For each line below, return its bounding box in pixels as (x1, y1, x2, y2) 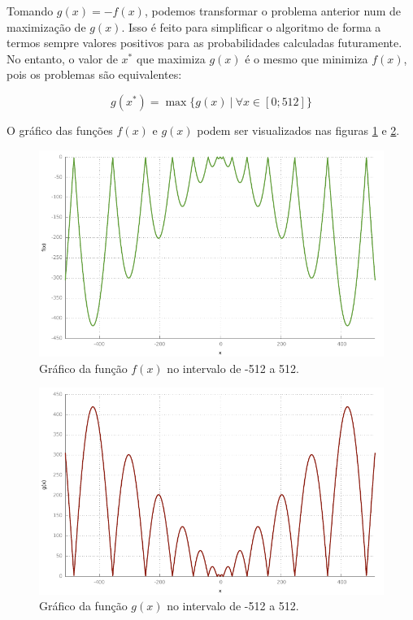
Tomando (7, 2, 54, 19)
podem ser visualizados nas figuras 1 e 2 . (197, 121, 400, 138)
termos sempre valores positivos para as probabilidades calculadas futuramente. (7, 34, 402, 51)
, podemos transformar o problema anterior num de (144, 2, 401, 19)
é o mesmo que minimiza (245, 50, 368, 67)
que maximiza (136, 50, 206, 67)
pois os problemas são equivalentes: (7, 66, 182, 83)
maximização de (7, 18, 86, 35)
